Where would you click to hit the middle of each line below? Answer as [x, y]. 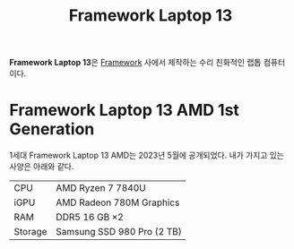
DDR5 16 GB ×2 [90, 218]
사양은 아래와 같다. [42, 167]
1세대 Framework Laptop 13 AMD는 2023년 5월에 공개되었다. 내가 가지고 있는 [147, 155]
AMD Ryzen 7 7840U [101, 188]
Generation [52, 129]
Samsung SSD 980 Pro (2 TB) [119, 232]
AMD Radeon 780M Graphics [118, 202]
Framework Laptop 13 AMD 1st [125, 111]
